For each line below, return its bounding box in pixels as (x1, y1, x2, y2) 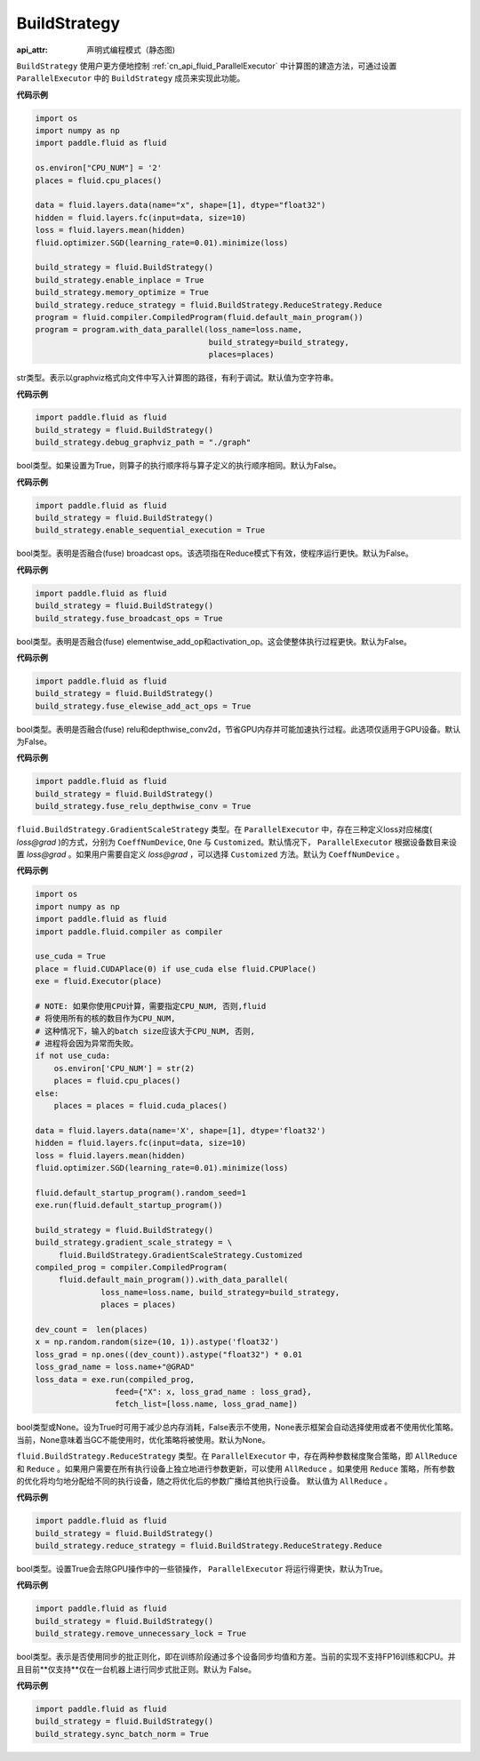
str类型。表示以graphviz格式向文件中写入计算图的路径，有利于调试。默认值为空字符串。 (16, 372, 339, 383)
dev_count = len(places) (35, 1325, 148, 1335)
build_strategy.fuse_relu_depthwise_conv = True (35, 801, 252, 812)
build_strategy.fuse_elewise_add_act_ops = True (35, 700, 252, 711)
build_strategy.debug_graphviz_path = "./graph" (35, 437, 252, 448)
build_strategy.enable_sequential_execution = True (35, 525, 266, 535)
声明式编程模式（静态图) (86, 44, 176, 55)
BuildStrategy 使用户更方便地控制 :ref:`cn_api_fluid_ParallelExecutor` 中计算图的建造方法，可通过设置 (16, 60, 397, 71)
